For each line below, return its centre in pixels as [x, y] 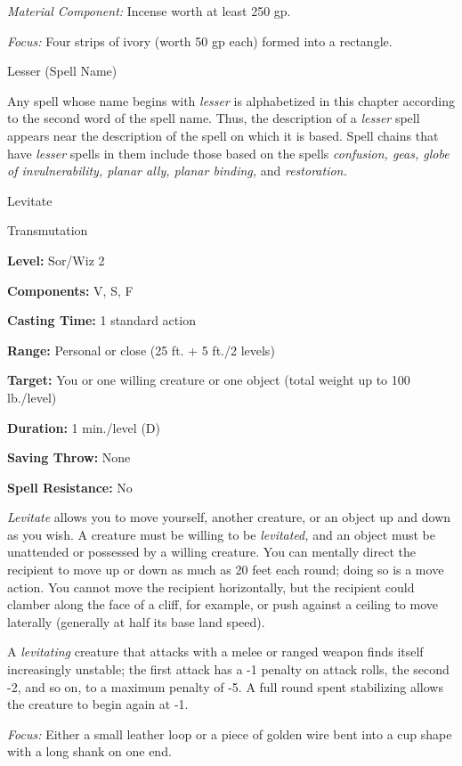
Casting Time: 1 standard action [101, 320]
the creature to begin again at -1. [98, 704]
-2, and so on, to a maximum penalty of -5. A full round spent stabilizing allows [225, 686]
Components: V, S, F [70, 290]
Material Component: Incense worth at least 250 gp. [149, 11]
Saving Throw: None [69, 457]
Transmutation [48, 230]
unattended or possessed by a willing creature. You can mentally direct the [211, 552]
